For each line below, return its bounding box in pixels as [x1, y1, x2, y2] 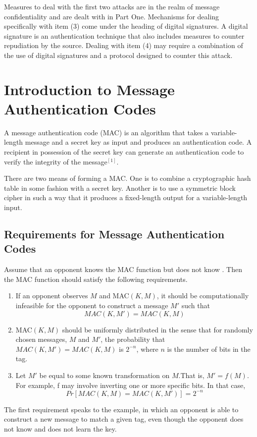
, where [136, 343, 158, 354]
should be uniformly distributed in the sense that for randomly [62, 324, 253, 334]
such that [181, 300, 210, 310]
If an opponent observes [15, 290, 88, 301]
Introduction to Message [4, 79, 175, 99]
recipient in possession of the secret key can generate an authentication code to [4, 147, 244, 157]
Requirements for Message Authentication [4, 226, 225, 242]
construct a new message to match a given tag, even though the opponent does [4, 414, 244, 424]
